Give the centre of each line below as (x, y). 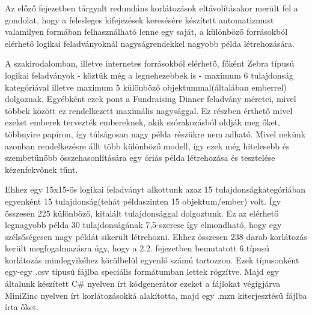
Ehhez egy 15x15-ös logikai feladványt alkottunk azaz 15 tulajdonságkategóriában (155, 189)
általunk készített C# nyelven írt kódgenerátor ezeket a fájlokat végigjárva (143, 283)
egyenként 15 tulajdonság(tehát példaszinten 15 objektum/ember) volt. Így (143, 201)
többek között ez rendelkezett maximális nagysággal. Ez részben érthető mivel (149, 110)
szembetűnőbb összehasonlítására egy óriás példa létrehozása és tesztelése (140, 157)
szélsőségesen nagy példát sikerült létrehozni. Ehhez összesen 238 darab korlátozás (156, 236)
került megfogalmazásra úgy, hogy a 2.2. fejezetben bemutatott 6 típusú (137, 248)
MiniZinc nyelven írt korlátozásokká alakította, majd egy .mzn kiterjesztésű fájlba (156, 295)
